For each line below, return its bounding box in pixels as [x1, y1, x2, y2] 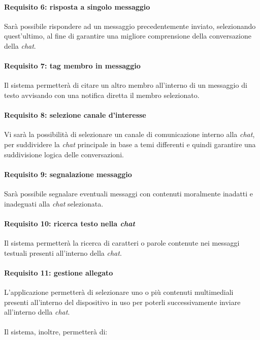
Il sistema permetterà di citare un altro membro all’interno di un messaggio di [4, 80, 247, 90]
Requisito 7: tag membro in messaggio [4, 60, 141, 71]
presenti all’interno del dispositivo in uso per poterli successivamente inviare [4, 296, 241, 307]
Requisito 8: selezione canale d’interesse [4, 110, 146, 120]
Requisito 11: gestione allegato [4, 267, 113, 278]
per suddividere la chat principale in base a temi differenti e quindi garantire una [4, 139, 256, 149]
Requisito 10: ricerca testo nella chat [4, 218, 135, 228]
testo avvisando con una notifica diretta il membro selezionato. [4, 89, 200, 100]
